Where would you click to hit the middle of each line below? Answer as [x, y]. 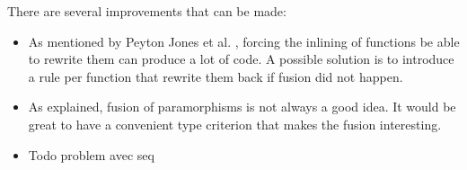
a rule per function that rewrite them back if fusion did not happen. [216, 76]
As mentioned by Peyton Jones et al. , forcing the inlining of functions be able [244, 41]
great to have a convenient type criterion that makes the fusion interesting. [235, 124]
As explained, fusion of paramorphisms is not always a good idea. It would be [242, 107]
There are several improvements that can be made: [147, 11]
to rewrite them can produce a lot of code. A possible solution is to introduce [241, 59]
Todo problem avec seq [91, 154]
